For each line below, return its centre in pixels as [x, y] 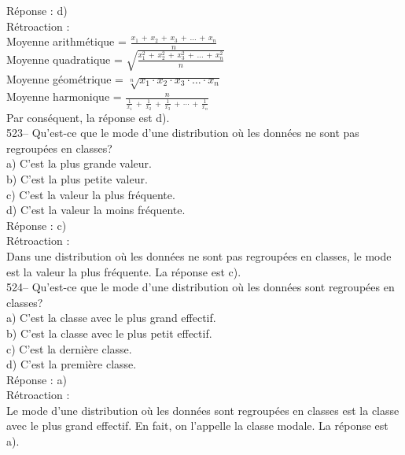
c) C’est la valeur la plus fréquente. [91, 194]
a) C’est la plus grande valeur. [79, 163]
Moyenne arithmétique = [66, 41]
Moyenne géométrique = [65, 78]
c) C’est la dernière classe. [69, 348]
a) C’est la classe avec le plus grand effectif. [111, 318]
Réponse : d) [37, 10]
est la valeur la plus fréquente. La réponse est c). [124, 271]
